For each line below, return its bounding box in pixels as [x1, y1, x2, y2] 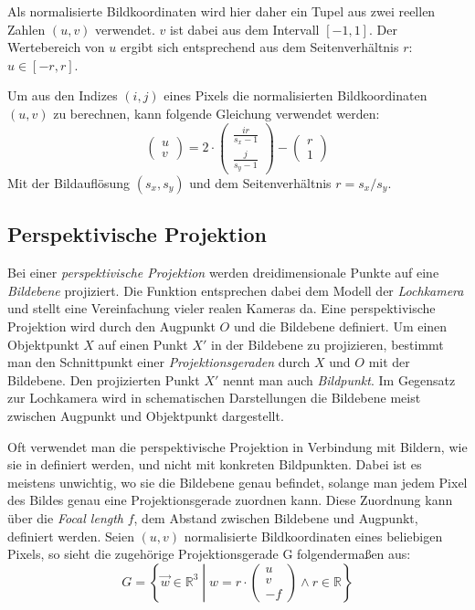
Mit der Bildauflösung [7, 174, 131, 192]
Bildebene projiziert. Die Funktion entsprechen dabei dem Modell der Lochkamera [7, 280, 464, 300]
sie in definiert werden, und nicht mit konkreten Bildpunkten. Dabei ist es [7, 455, 422, 474]
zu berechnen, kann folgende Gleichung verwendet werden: [53, 103, 380, 122]
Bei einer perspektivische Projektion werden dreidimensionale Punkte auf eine [7, 263, 439, 282]
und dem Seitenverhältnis [189, 174, 332, 192]
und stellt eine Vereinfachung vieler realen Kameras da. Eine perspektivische [7, 299, 436, 318]
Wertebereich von [7, 37, 105, 57]
